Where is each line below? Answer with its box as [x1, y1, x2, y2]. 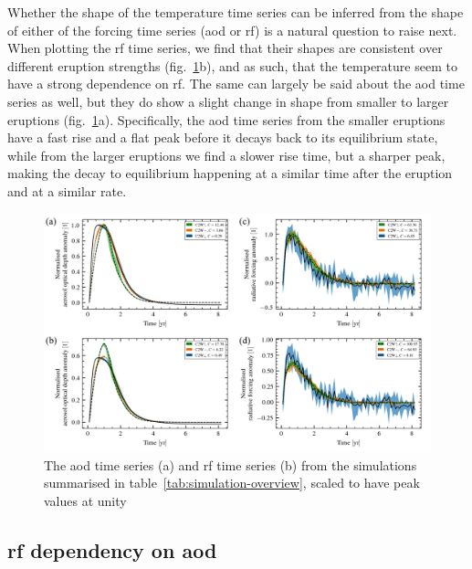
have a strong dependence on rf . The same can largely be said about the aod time [7, 74, 465, 93]
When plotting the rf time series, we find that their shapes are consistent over [7, 38, 443, 58]
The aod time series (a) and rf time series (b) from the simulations [44, 455, 417, 474]
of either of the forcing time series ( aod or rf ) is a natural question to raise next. [7, 20, 457, 39]
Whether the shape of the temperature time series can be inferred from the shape [7, 3, 464, 21]
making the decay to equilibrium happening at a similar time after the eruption [7, 163, 453, 183]
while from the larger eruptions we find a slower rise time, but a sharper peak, [7, 145, 446, 164]
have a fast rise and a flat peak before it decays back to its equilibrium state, [7, 128, 438, 147]
